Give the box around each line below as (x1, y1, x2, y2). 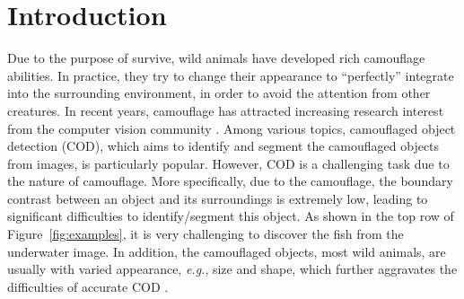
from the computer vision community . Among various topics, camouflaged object (7, 119, 456, 137)
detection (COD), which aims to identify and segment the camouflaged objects (7, 136, 440, 155)
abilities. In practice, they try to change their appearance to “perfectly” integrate (7, 66, 454, 84)
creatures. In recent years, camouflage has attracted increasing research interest (7, 101, 444, 119)
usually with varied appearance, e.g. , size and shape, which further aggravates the (7, 259, 458, 278)
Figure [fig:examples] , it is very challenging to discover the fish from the (7, 224, 404, 243)
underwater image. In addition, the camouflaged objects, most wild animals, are (7, 242, 446, 260)
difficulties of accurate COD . (7, 277, 169, 295)
